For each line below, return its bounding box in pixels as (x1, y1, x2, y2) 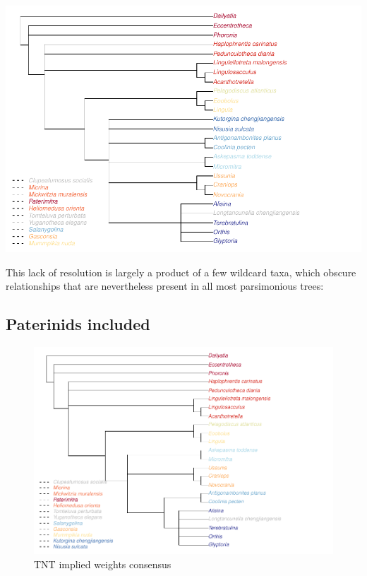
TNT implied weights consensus (34, 557, 172, 572)
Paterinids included (6, 313, 150, 335)
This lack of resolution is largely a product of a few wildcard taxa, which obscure (6, 264, 356, 279)
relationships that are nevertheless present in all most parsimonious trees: (6, 278, 324, 293)
